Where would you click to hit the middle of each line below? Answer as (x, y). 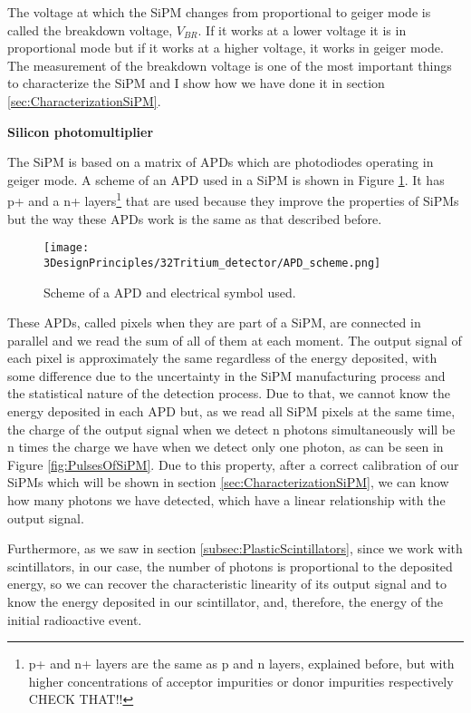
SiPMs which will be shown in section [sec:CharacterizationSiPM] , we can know (228, 482)
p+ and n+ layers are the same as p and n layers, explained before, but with (241, 664)
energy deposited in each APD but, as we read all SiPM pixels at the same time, (231, 411)
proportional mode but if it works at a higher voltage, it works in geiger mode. (226, 48)
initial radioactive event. (75, 619)
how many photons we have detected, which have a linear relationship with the (226, 500)
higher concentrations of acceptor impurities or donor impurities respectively (241, 681)
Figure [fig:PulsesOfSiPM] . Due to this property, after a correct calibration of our (233, 464)
